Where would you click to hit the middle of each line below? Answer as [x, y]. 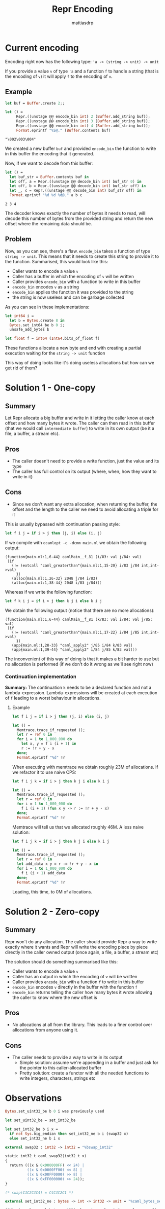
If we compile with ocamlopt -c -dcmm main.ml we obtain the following [76, 542]
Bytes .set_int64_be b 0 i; [37, 325]
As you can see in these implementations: [47, 307]
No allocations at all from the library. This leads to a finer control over [82, 1025]
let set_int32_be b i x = [31, 1129]
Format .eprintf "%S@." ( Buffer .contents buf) [63, 130]
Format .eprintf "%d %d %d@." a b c [46, 195]
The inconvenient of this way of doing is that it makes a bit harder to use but [82, 659]
